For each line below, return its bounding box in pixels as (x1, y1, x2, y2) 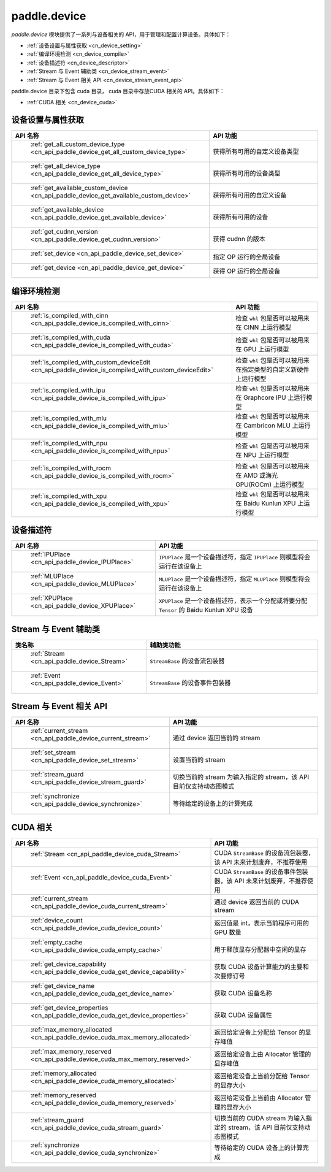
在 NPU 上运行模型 (235, 451, 289, 459)
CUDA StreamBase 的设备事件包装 (214, 867, 309, 876)
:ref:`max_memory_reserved (30, 1047, 112, 1055)
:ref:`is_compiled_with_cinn (30, 311, 108, 320)
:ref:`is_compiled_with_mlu (30, 414, 107, 423)
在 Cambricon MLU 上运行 (235, 421, 311, 429)
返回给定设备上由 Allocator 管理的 (214, 1049, 311, 1058)
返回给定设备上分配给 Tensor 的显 (214, 1028, 312, 1036)
